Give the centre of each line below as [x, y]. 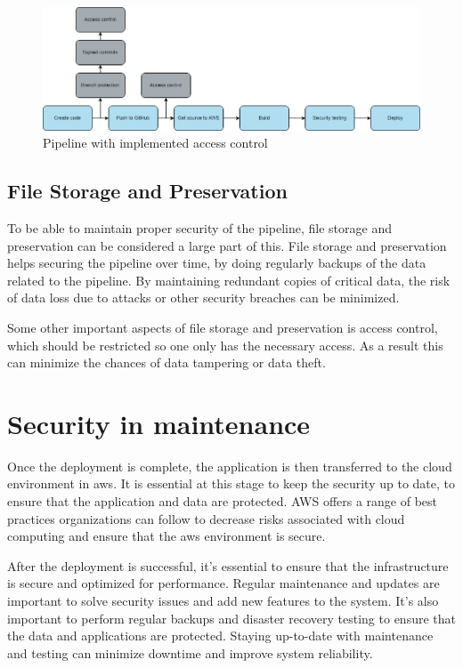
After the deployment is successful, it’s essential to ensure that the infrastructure [228, 565]
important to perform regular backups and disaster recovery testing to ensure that [231, 618]
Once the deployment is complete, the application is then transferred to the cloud [230, 466]
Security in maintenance [159, 423]
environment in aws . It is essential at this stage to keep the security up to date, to [231, 483]
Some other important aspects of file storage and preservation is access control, [223, 327]
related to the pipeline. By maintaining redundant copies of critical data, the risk [229, 280]
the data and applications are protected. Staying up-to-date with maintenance [220, 636]
